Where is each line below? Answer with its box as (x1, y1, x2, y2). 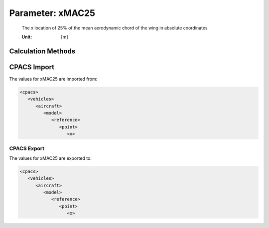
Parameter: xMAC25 (9, 7, 96, 18)
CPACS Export (9, 145, 45, 152)
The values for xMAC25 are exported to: (9, 155, 92, 161)
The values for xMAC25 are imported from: (9, 76, 98, 82)
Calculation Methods (9, 47, 76, 55)
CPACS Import (9, 63, 55, 71)
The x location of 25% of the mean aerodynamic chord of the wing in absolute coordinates (21, 25, 208, 31)
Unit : (21, 34, 32, 40)
